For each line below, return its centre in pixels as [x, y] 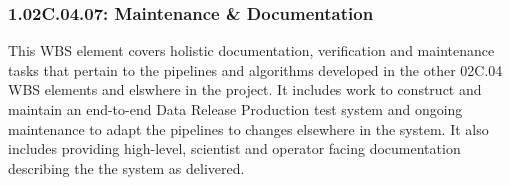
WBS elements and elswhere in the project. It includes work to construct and [245, 89]
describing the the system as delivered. [126, 167]
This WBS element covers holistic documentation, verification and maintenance [251, 50]
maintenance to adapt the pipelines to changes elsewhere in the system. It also [248, 128]
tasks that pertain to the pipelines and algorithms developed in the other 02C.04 [255, 69]
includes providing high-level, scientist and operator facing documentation [234, 148]
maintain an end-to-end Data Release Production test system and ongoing [235, 109]
